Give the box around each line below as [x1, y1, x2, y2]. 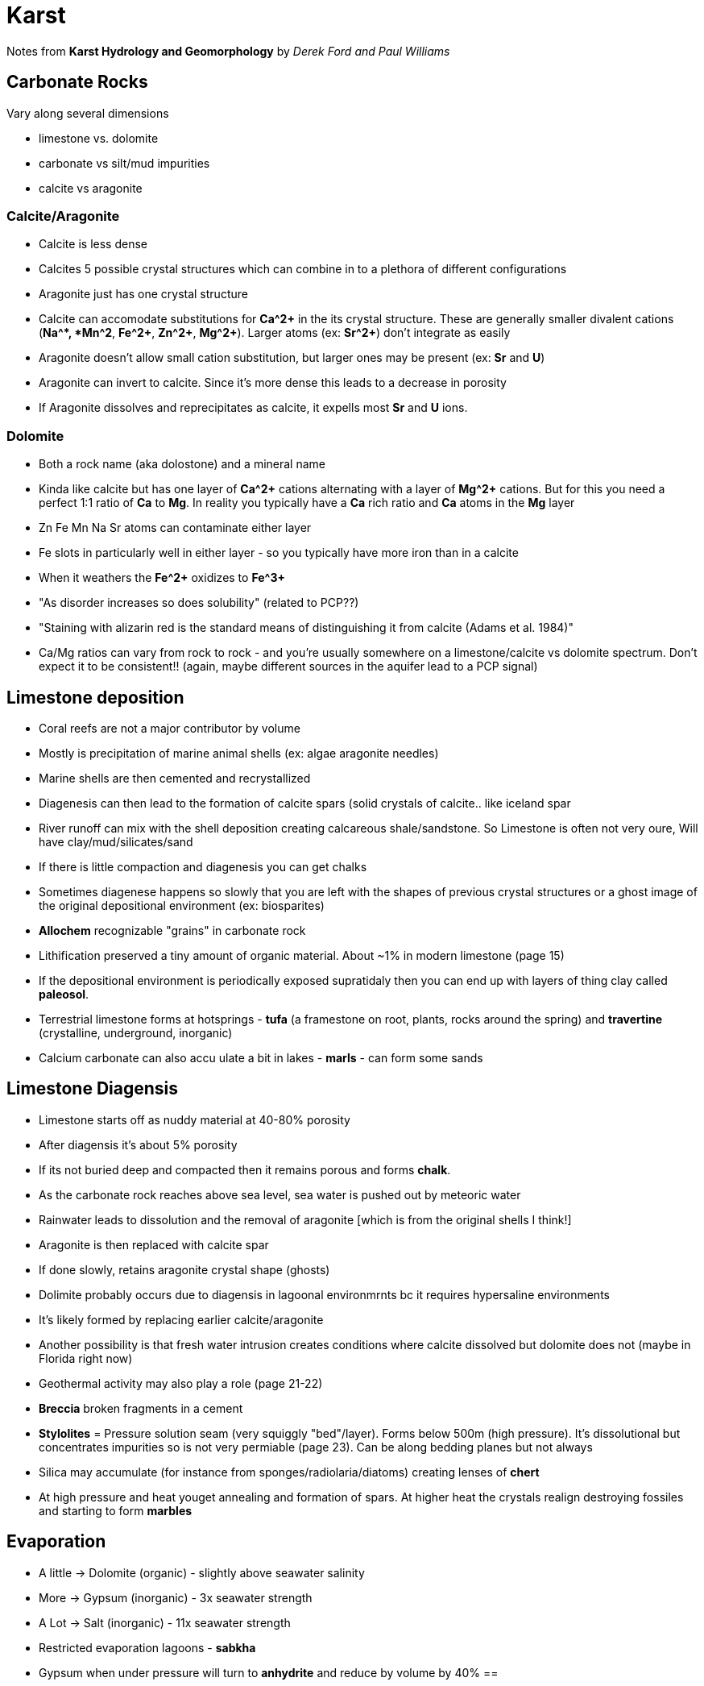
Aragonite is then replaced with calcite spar [39, 1237, 269, 1252]
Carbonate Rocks [6, 72, 148, 93]
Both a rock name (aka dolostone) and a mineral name [39, 457, 325, 471]
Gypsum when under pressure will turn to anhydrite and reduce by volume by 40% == [39, 1665, 499, 1680]
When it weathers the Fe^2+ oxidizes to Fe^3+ [39, 571, 285, 585]
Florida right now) [39, 1351, 133, 1365]
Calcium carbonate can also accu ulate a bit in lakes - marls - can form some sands [39, 1050, 483, 1065]
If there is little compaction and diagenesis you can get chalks [39, 859, 367, 874]
